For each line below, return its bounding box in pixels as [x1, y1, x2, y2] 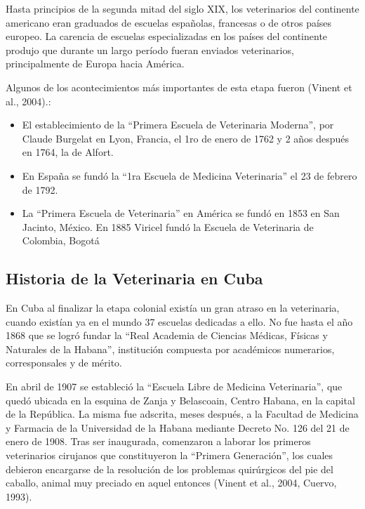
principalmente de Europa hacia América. [6, 56, 185, 71]
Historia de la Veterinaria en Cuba [6, 267, 263, 289]
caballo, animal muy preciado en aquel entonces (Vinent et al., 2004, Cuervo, [6, 475, 337, 490]
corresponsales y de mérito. [6, 355, 122, 370]
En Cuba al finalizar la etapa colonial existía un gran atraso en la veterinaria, [6, 300, 340, 315]
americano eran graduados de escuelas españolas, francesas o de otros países [6, 15, 332, 29]
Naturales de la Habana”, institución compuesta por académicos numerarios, [6, 341, 335, 356]
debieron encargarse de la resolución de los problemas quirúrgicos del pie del [6, 461, 333, 476]
